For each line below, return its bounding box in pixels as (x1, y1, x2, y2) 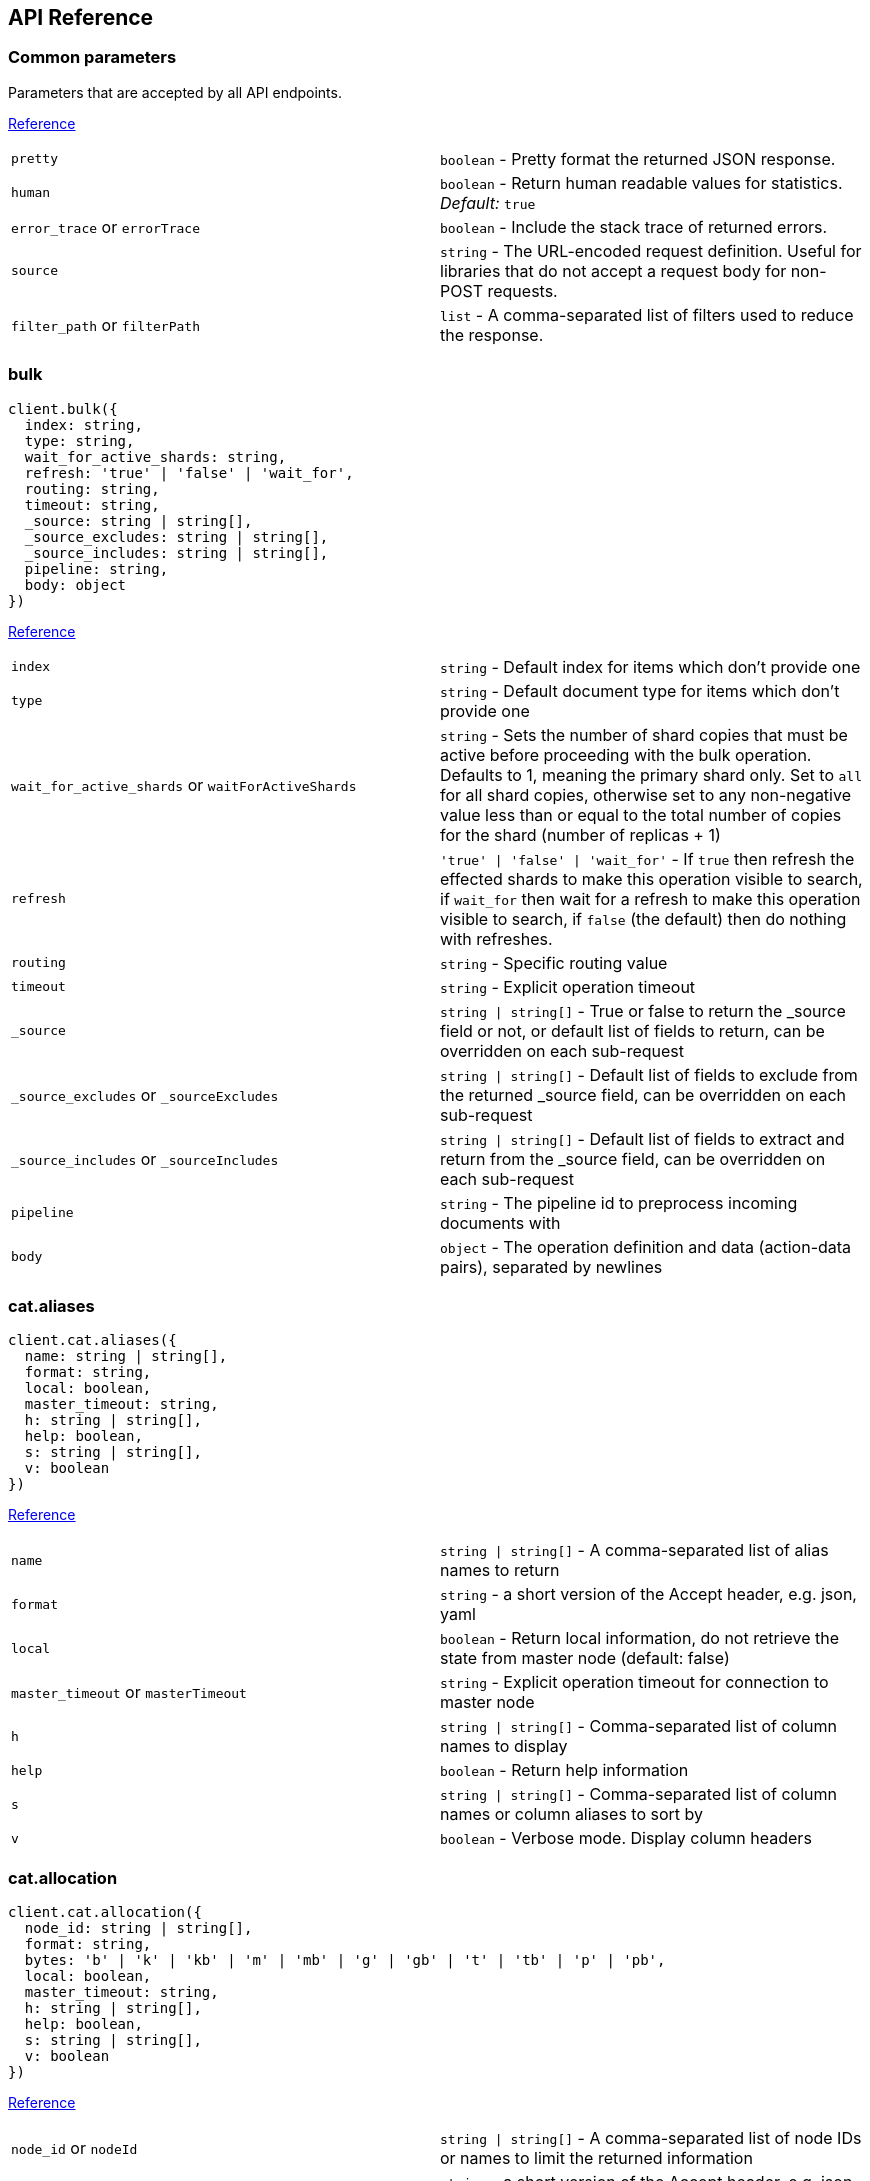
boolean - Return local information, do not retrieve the (440, 1628, 840, 1649)
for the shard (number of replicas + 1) (440, 824, 721, 845)
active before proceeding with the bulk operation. (440, 744, 812, 765)
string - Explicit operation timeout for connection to (440, 1672, 829, 1693)
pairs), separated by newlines (440, 1256, 663, 1277)
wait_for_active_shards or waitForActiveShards (11, 774, 357, 795)
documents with (440, 1212, 561, 1233)
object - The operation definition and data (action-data (440, 1236, 852, 1257)
